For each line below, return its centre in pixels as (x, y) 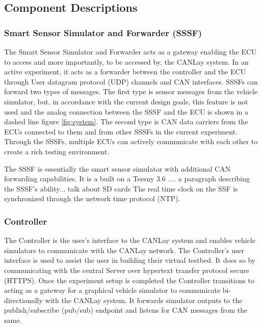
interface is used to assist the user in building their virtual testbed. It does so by (130, 260)
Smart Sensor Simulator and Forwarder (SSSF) (103, 32)
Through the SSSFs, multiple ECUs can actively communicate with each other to (131, 141)
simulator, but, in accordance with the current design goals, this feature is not (126, 101)
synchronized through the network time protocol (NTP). (92, 198)
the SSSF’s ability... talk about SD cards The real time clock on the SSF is (121, 188)
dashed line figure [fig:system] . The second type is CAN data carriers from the (126, 121)
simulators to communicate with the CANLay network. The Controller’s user (124, 250)
